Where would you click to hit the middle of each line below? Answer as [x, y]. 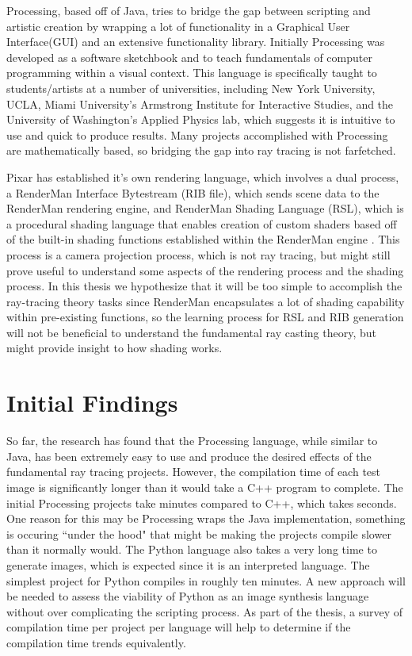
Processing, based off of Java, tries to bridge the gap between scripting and [189, 10]
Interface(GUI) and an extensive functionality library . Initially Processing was [196, 42]
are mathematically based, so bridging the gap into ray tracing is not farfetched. [201, 150]
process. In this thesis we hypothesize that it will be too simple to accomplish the [204, 286]
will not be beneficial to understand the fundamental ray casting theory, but [191, 332]
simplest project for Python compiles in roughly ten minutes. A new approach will [206, 580]
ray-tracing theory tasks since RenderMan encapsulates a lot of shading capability [206, 301]
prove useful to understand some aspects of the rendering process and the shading [205, 270]
